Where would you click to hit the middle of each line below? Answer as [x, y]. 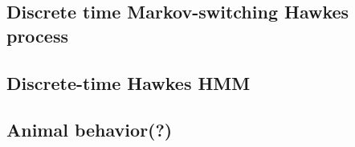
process [37, 35]
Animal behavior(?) [90, 130]
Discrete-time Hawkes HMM [129, 82]
